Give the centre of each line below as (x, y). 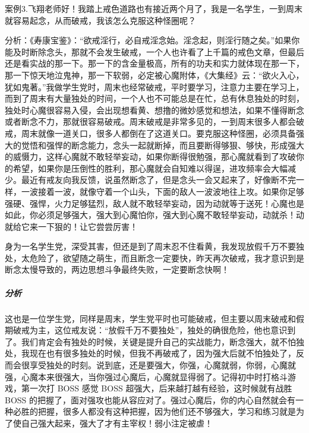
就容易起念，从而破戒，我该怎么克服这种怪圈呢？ (100, 20)
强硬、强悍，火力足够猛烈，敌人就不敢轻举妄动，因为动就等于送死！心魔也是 (154, 203)
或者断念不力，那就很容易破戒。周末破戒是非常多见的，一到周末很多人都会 (150, 121)
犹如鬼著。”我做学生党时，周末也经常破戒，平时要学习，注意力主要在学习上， (154, 86)
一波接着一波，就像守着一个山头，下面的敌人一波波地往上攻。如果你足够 (163, 191)
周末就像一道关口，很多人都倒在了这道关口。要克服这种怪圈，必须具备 (158, 133)
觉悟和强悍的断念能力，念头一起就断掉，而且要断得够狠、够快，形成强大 (163, 145)
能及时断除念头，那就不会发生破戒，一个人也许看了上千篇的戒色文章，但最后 (154, 51)
